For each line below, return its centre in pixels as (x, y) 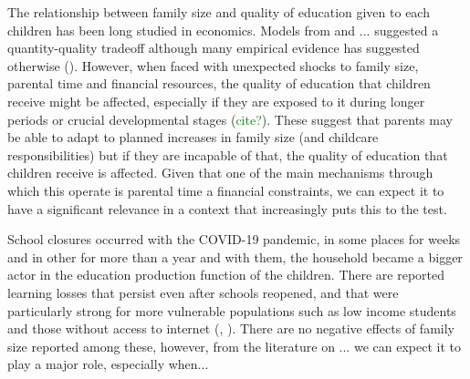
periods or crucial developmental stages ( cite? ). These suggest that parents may (230, 119)
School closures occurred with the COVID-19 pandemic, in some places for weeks (234, 239)
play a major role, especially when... (108, 364)
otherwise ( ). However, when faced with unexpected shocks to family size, (213, 65)
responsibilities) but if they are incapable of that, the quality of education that (228, 154)
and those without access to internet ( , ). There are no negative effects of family (231, 328)
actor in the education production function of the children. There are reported (226, 275)
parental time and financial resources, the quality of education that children (219, 83)
